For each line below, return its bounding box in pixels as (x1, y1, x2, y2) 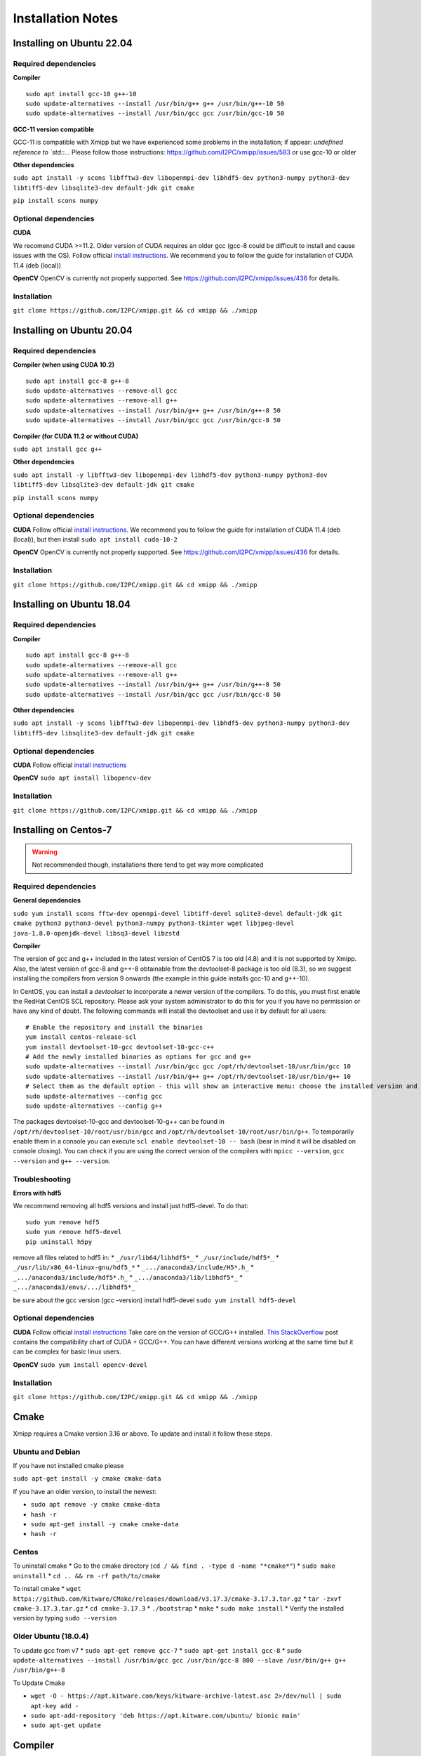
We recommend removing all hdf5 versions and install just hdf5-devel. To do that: (13, 1202, 248, 1210)
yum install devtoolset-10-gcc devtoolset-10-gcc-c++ (25, 1043, 214, 1051)
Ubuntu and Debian (13, 1447, 81, 1457)
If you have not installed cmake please (13, 1462, 124, 1469)
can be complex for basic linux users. (13, 1347, 122, 1356)
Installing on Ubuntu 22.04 (13, 37, 133, 49)
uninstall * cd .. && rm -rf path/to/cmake (13, 1571, 161, 1580)
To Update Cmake (13, 1679, 66, 1687)
